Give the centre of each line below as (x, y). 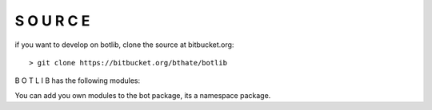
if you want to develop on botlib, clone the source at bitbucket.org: (124, 45)
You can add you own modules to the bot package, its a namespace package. (143, 95)
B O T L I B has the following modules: (78, 81)
